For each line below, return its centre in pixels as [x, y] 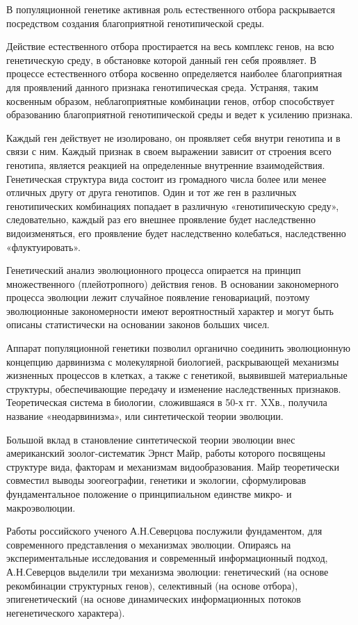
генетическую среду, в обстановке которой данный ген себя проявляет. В [162, 59]
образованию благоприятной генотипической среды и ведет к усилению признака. [180, 114]
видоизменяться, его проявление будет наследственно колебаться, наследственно [176, 233]
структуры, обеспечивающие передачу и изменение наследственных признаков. [174, 388]
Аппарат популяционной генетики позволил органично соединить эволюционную [178, 348]
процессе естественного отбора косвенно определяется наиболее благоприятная [174, 73]
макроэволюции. [41, 507]
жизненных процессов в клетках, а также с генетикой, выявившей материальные [177, 375]
